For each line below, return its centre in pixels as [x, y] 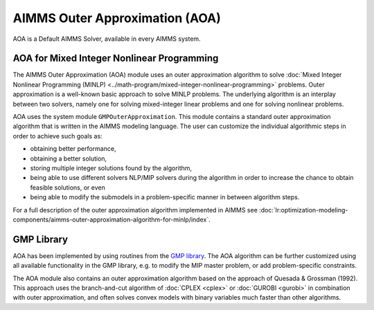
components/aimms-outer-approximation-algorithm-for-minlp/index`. [112, 219]
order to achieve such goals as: [58, 136]
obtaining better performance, [73, 149]
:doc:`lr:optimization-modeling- [303, 210]
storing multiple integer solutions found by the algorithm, [111, 168]
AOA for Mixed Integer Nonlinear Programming [116, 58]
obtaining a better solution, [69, 158]
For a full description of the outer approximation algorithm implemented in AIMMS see [135, 210]
